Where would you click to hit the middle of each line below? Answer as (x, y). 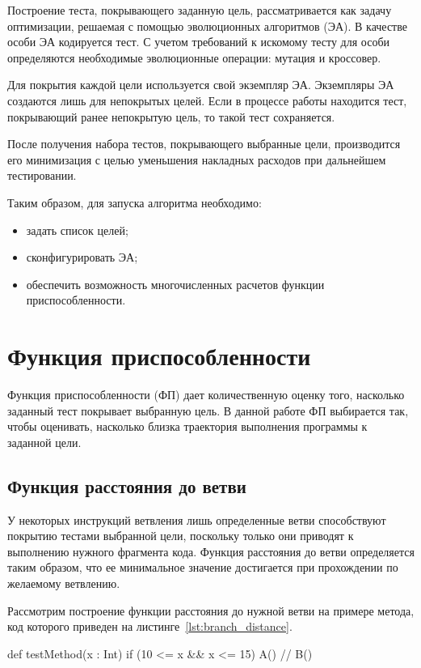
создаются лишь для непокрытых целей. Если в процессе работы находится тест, (207, 100)
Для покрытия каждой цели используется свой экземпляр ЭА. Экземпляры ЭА (201, 85)
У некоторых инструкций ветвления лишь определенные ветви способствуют (197, 519)
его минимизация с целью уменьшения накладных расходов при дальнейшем (197, 159)
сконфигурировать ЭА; (82, 257)
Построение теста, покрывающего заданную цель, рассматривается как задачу (200, 10)
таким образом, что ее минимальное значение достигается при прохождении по (203, 567)
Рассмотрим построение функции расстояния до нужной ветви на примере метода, (211, 610)
